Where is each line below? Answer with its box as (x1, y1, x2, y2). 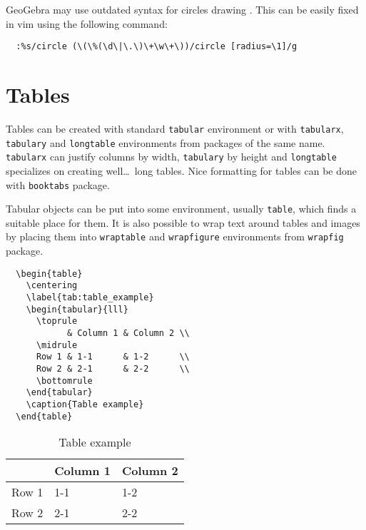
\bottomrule (36, 375, 93, 386)
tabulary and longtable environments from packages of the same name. (6, 135, 325, 150)
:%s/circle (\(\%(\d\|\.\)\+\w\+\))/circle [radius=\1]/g (16, 41, 298, 52)
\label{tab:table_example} (26, 292, 154, 302)
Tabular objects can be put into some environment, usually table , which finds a (6, 201, 357, 216)
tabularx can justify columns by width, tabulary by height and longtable (6, 149, 337, 164)
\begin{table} (16, 268, 83, 279)
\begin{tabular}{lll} (26, 304, 128, 315)
